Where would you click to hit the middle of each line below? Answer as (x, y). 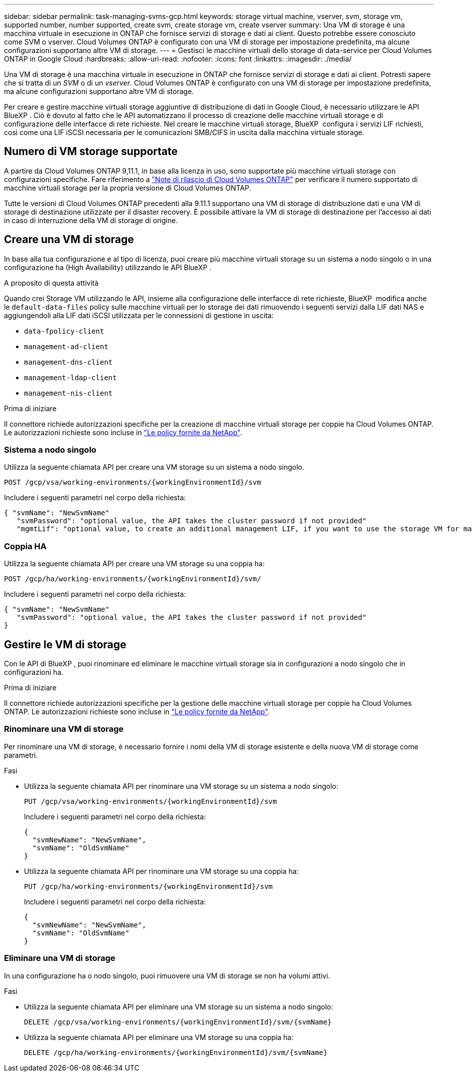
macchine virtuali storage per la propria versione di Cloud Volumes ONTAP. (127, 188)
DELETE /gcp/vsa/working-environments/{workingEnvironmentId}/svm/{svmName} (178, 1022)
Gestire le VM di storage (65, 644)
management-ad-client (66, 346)
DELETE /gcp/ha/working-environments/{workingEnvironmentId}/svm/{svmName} (176, 1052)
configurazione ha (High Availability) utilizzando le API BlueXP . (108, 267)
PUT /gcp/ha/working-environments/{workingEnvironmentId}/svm (148, 886)
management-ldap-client (70, 377)
